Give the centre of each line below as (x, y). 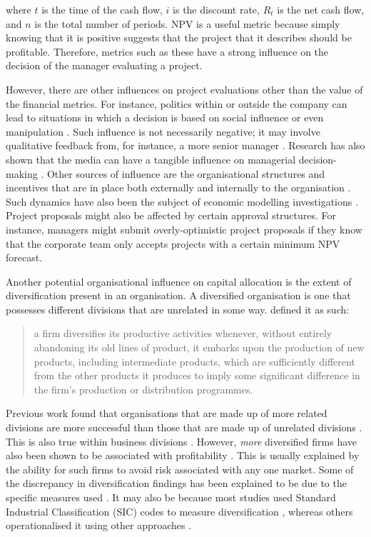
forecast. (24, 257)
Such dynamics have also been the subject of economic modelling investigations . (182, 201)
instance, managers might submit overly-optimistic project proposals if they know (184, 229)
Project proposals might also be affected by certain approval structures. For (171, 215)
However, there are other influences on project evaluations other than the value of (184, 89)
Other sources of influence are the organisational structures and (186, 173)
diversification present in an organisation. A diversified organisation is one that (178, 295)
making (22, 173)
